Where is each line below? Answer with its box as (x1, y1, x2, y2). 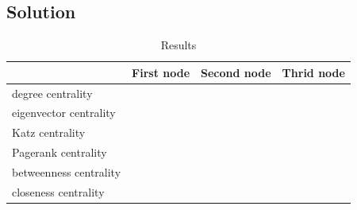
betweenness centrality (12, 164, 121, 181)
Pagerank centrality (12, 144, 107, 161)
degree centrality (12, 84, 93, 101)
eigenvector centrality (12, 104, 116, 121)
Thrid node (282, 64, 345, 80)
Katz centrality (12, 124, 86, 141)
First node (132, 64, 190, 80)
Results (160, 37, 197, 53)
